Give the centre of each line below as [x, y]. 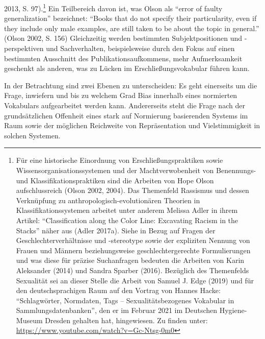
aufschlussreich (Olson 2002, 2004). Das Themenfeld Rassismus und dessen [132, 190]
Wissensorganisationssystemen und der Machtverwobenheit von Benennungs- [136, 170]
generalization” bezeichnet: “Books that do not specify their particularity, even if [130, 18]
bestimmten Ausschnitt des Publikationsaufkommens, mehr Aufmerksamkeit [123, 58]
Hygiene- [233, 310]
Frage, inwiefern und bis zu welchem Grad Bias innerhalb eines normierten [121, 95]
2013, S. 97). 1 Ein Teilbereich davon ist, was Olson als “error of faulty [113, 7]
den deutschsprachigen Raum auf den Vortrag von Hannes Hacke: [118, 290]
